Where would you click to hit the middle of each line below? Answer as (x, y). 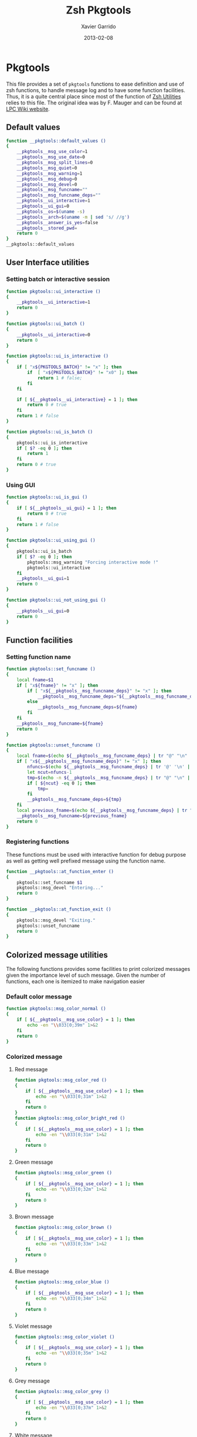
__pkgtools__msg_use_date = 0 (51, 157)
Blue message (32, 1271)
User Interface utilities (48, 262)
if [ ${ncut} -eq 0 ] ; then (61, 783)
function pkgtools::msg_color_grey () (62, 1391)
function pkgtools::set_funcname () (51, 669)
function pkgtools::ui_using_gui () (51, 541)
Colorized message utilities (57, 955)
